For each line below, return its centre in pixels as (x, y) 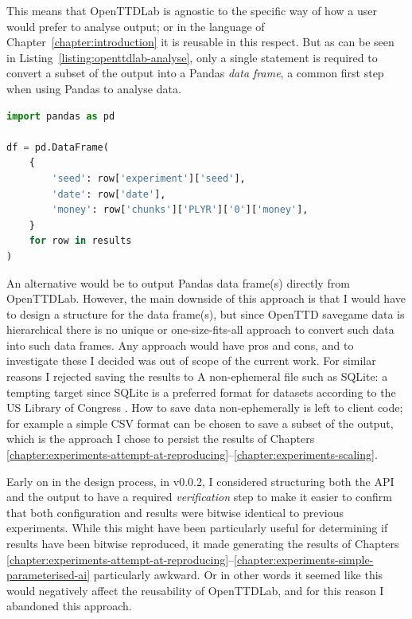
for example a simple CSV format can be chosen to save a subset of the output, (200, 423)
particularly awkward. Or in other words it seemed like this (238, 575)
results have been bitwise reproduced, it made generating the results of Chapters (203, 543)
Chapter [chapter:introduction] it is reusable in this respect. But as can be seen (200, 42)
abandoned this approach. (69, 606)
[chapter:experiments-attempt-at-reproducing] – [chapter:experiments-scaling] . (192, 454)
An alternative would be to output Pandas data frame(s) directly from (178, 282)
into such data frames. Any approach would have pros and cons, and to (180, 345)
